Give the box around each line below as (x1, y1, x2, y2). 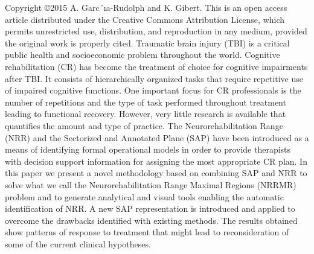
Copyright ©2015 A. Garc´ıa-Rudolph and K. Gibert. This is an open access (5, 1, 287, 13)
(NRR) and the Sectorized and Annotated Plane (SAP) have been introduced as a (5, 131, 309, 144)
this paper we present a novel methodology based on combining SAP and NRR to (5, 167, 307, 179)
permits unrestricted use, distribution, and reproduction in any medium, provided (5, 25, 307, 37)
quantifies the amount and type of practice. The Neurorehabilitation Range (5, 119, 283, 132)
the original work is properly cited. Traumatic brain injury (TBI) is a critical (5, 36, 290, 49)
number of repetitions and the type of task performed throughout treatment (5, 95, 286, 108)
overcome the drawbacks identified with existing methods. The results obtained (5, 214, 298, 226)
